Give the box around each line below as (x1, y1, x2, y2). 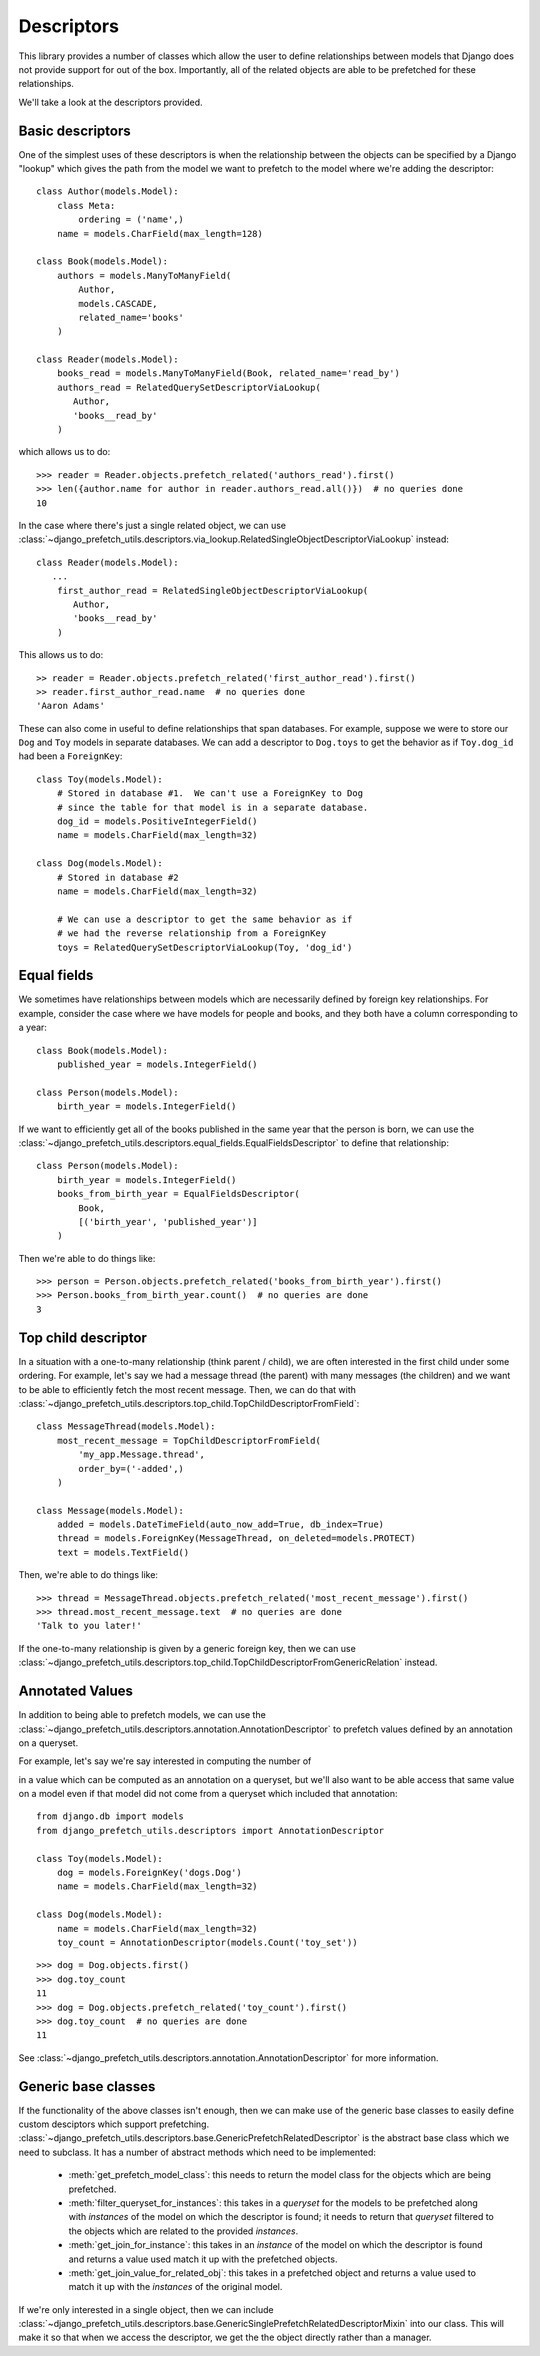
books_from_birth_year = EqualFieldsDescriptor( (56, 1188, 300, 1200)
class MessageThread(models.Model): (36, 1421, 216, 1432)
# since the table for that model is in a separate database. (56, 801, 369, 813)
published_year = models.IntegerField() (56, 1059, 259, 1070)
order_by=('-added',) (78, 1463, 185, 1474)
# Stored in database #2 (56, 871, 179, 883)
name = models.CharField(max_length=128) (56, 228, 264, 239)
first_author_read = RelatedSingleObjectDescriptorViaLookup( (56, 585, 369, 596)
